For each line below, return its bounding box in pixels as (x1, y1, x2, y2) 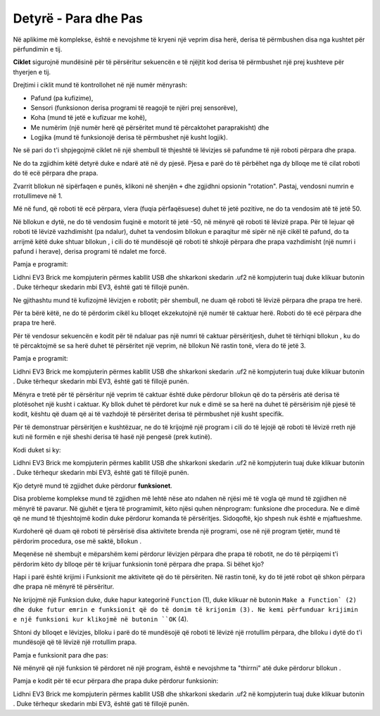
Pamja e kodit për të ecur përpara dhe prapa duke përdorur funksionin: (13, 677, 219, 685)
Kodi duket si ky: (13, 445, 61, 454)
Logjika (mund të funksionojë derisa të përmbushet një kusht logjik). (30, 133, 228, 142)
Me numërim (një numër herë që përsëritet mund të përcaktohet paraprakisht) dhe (30, 123, 270, 132)
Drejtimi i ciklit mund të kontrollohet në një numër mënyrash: (13, 81, 188, 89)
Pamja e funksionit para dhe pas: (13, 650, 108, 659)
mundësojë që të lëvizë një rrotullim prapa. (13, 638, 137, 646)
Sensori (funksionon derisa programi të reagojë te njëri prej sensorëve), (30, 103, 239, 112)
